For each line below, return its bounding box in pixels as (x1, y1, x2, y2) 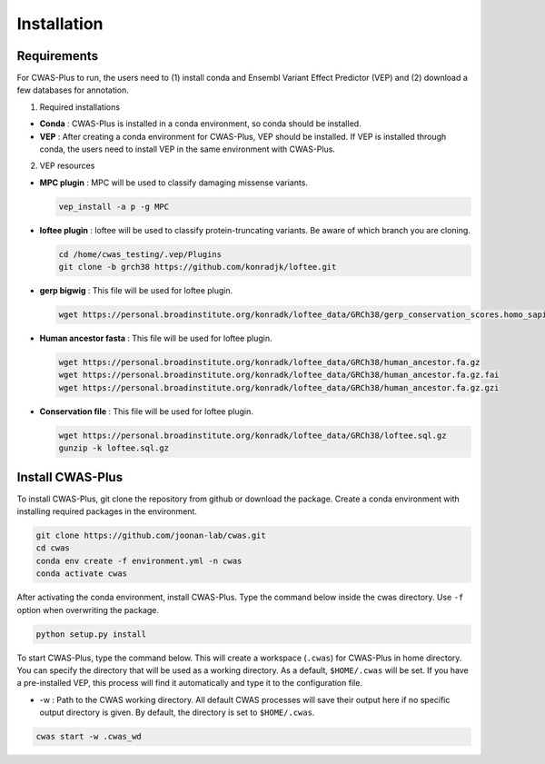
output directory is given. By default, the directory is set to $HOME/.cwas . (39, 707, 315, 718)
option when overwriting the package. (16, 604, 159, 615)
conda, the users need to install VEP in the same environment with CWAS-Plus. (39, 144, 336, 154)
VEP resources (39, 160, 95, 172)
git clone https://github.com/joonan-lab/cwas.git (35, 531, 267, 541)
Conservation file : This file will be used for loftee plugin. (39, 405, 253, 417)
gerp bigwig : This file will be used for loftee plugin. (39, 285, 233, 296)
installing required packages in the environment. (16, 506, 197, 517)
